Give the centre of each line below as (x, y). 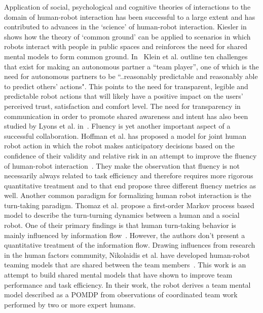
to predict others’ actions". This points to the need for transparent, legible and (126, 86)
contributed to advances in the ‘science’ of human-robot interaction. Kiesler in (125, 27)
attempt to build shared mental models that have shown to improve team (118, 275)
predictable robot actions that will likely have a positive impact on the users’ (124, 96)
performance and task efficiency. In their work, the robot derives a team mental (127, 284)
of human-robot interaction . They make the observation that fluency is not (122, 165)
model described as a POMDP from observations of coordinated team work (121, 295)
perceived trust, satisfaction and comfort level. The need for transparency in (122, 106)
